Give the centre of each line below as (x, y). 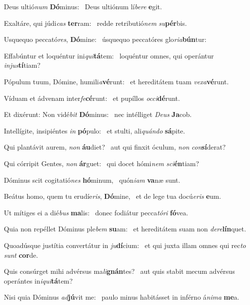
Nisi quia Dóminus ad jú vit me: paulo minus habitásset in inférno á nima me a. (122, 297)
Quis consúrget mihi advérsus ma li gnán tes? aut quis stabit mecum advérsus (119, 271)
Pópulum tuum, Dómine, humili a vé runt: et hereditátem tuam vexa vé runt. (116, 81)
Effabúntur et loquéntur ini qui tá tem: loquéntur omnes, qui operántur (109, 55)
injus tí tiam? (22, 65)
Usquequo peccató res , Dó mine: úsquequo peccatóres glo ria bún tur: (105, 39)
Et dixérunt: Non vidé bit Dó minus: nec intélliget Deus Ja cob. (98, 114)
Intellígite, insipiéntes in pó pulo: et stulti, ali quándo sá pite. (95, 130)
